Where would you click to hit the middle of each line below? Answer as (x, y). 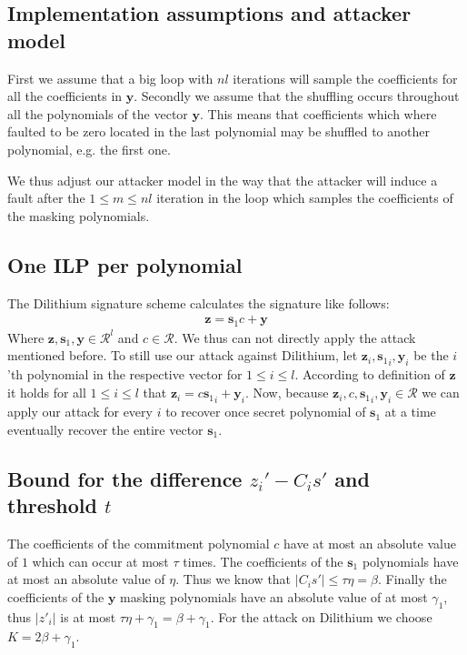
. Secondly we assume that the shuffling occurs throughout (297, 96)
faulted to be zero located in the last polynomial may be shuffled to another (219, 131)
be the (431, 355)
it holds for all (47, 393)
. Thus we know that (233, 579)
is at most (88, 616)
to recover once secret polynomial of (266, 412)
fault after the (46, 198)
